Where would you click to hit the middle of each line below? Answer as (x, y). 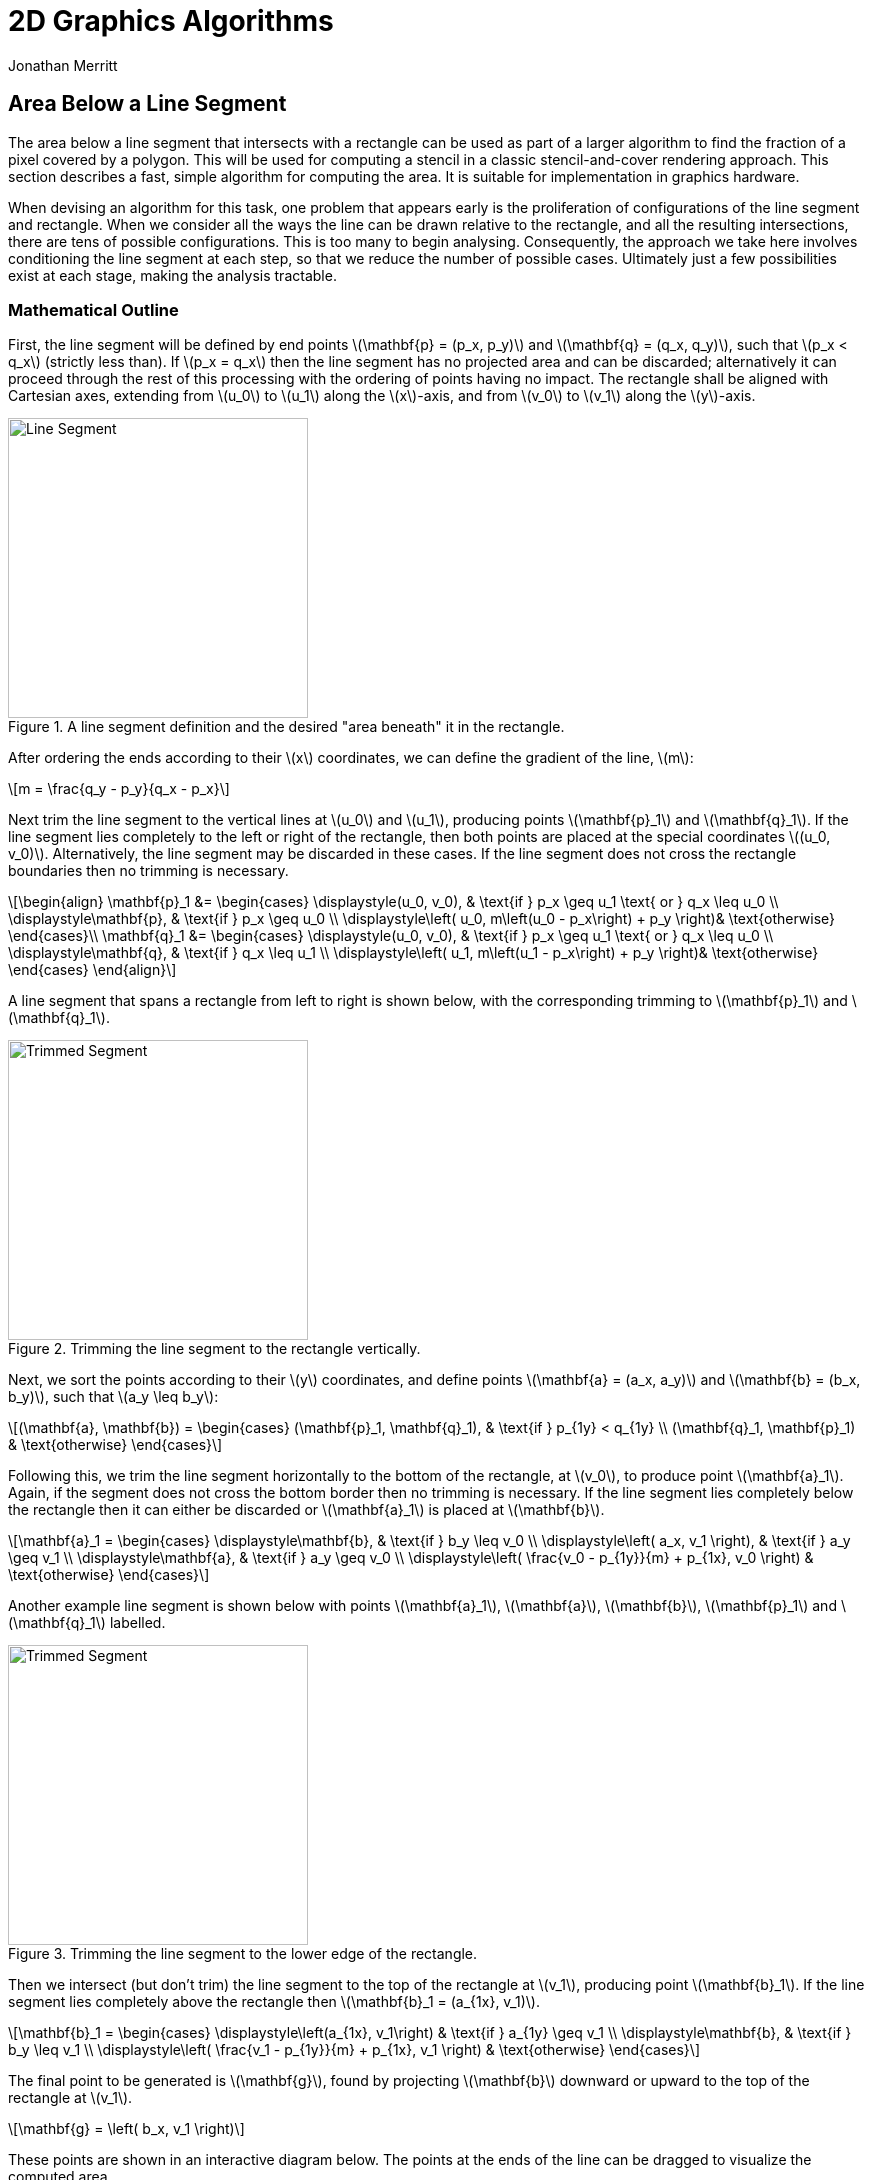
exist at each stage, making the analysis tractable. (172, 275)
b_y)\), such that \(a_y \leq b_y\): (113, 1397)
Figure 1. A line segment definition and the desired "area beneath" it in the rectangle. (286, 727)
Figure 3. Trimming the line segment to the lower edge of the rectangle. (243, 1954)
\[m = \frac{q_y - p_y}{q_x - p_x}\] (119, 789)
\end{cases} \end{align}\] (92, 970)
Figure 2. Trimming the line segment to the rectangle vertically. (214, 1349)
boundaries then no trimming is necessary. (148, 871)
